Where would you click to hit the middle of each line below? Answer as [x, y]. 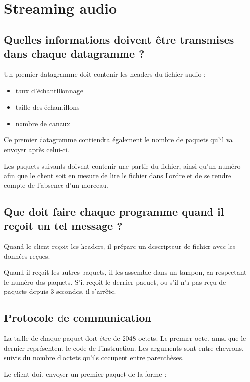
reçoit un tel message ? [63, 226]
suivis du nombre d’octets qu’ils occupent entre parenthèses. [94, 357]
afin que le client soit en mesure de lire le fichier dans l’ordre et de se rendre [118, 175]
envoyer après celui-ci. [37, 149]
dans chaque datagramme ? [74, 54]
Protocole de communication [78, 318]
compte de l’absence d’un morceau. [56, 185]
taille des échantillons [47, 107]
